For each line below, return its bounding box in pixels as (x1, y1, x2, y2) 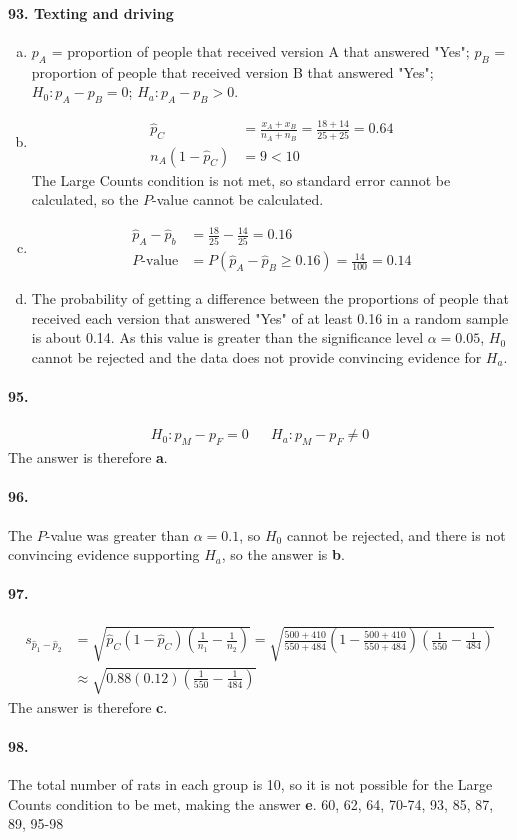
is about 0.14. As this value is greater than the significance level (31, 327, 424, 348)
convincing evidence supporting (8, 544, 200, 565)
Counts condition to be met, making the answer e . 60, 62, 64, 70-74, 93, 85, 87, (8, 793, 494, 814)
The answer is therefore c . (8, 696, 168, 717)
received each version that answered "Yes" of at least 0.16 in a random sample (31, 307, 509, 328)
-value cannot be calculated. (152, 189, 324, 210)
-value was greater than (45, 524, 190, 545)
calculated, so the (31, 189, 139, 210)
